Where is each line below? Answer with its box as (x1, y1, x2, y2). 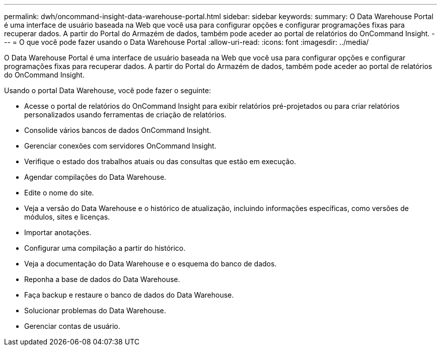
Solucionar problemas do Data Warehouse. (24, 306, 166, 315)
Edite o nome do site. (24, 188, 94, 197)
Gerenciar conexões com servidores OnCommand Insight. (24, 142, 216, 150)
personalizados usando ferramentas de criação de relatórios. (24, 110, 227, 119)
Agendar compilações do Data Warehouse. (24, 173, 167, 181)
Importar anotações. (24, 228, 92, 237)
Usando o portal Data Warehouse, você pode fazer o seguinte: (4, 86, 211, 95)
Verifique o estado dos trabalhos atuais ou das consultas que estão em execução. (24, 157, 296, 166)
